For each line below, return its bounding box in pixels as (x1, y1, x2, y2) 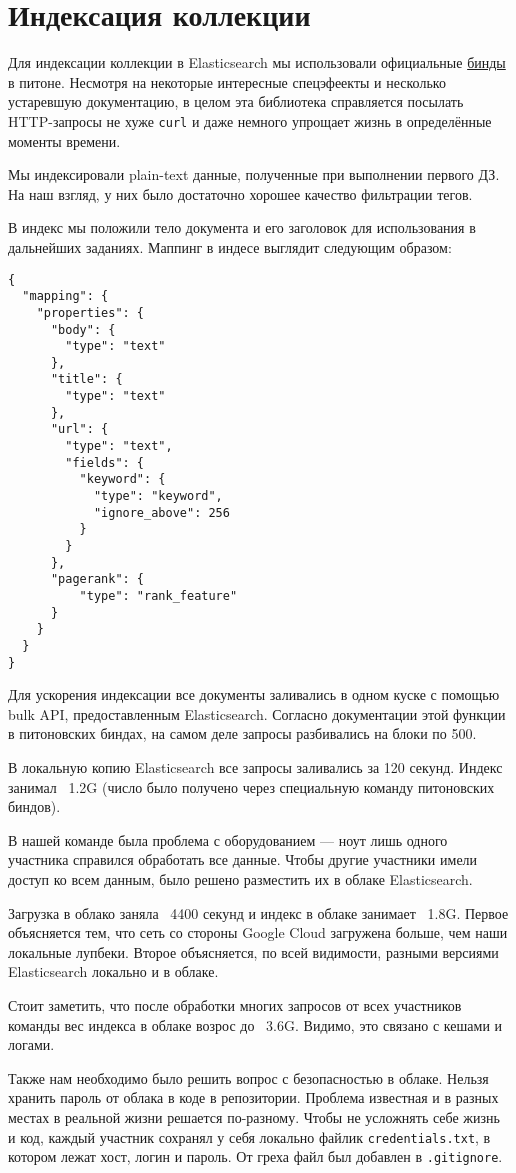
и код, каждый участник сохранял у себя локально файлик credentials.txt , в (8, 1126, 491, 1147)
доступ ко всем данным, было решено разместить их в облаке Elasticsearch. (8, 869, 473, 890)
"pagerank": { (50, 572, 145, 587)
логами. (8, 1034, 55, 1055)
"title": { (50, 372, 123, 387)
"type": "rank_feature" (79, 589, 238, 603)
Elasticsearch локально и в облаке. (8, 961, 219, 982)
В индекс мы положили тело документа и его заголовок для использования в (8, 217, 476, 238)
